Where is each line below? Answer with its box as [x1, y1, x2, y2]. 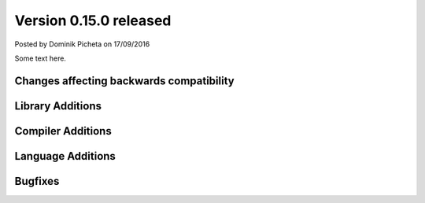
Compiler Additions [14, 124, 112, 138]
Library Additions [14, 99, 102, 113]
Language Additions [14, 149, 116, 163]
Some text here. [14, 54, 67, 63]
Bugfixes [14, 174, 60, 188]
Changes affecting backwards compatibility [14, 74, 235, 87]
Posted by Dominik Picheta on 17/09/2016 [14, 39, 150, 49]
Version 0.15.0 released [14, 12, 172, 29]
